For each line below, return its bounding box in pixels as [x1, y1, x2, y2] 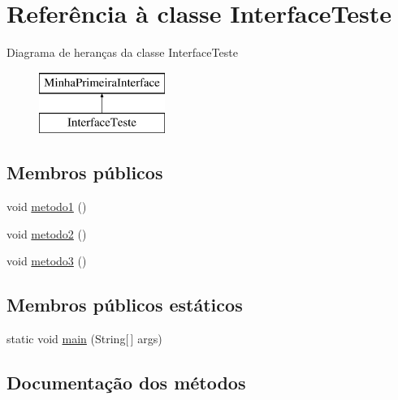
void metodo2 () [6, 225, 87, 242]
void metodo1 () [6, 198, 87, 215]
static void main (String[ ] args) [6, 330, 162, 347]
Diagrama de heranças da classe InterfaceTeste [6, 44, 238, 61]
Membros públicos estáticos [6, 292, 243, 317]
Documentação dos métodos [6, 370, 246, 395]
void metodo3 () [6, 252, 87, 269]
